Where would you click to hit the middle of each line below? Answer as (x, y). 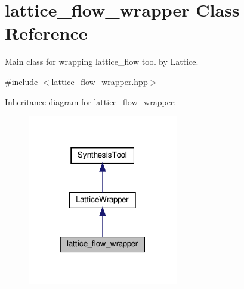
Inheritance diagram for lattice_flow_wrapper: (91, 101)
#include (21, 81)
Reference (46, 33)
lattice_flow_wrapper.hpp (100, 81)
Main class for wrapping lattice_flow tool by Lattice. (102, 62)
